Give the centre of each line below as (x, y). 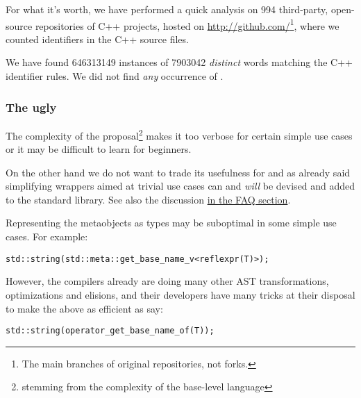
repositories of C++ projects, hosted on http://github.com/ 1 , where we (187, 24)
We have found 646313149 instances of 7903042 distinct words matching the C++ (179, 62)
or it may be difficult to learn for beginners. (99, 149)
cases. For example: (47, 237)
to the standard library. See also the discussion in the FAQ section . (148, 199)
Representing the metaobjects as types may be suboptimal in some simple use (171, 223)
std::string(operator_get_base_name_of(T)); (110, 331)
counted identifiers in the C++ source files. (97, 39)
